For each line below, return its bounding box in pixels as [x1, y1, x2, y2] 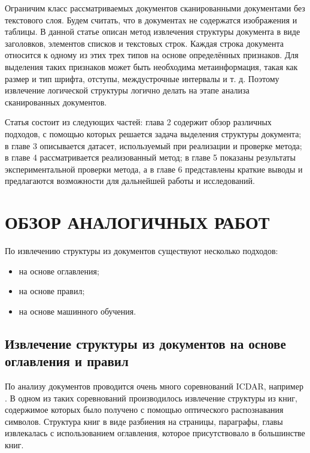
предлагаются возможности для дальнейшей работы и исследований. [5, 174, 255, 187]
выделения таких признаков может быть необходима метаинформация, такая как [5, 60, 298, 73]
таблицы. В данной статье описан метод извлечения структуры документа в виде [5, 25, 300, 38]
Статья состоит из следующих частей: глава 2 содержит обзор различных [5, 116, 272, 128]
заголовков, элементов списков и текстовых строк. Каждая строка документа [5, 37, 284, 49]
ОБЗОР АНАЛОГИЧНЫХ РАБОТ [5, 210, 270, 234]
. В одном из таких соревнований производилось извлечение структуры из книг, [5, 391, 297, 404]
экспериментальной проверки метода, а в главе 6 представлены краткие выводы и [5, 162, 303, 175]
